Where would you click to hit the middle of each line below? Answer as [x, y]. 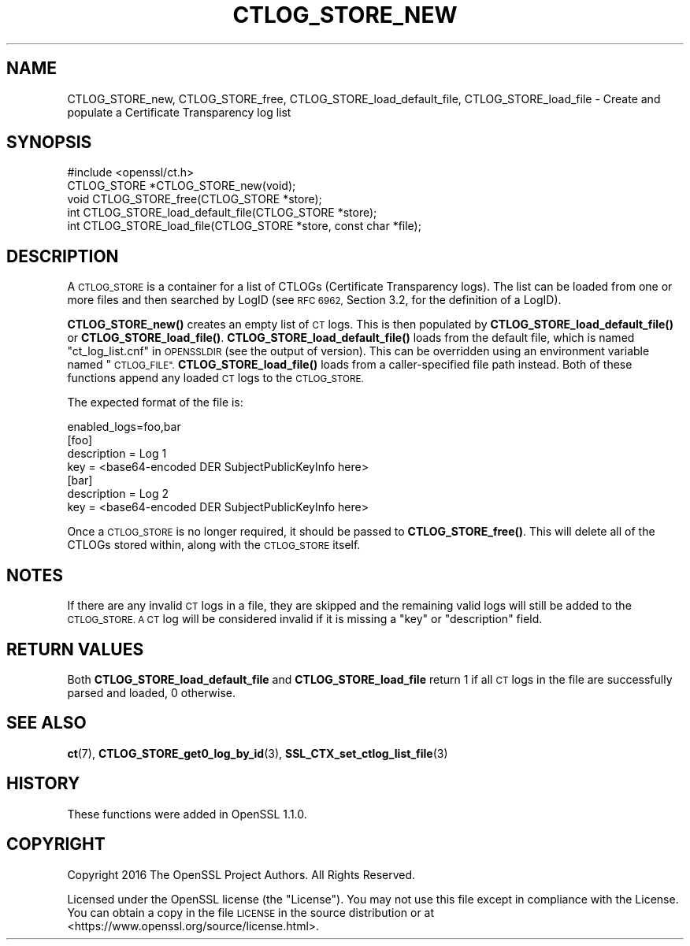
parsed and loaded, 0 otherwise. [151, 692]
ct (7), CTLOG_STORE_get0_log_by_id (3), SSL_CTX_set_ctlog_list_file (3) [258, 753]
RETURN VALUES [75, 649]
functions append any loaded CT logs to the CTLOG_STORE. [215, 378]
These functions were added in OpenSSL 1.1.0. [187, 814]
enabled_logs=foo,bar [124, 427]
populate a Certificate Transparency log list [179, 112]
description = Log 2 [118, 494]
